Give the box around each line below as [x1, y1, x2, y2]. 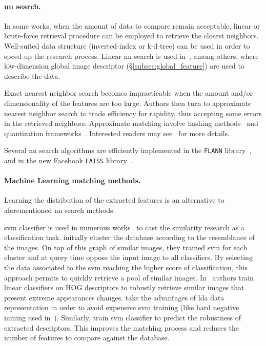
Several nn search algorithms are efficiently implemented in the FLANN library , [4, 145, 252, 156]
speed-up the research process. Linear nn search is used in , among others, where [4, 50, 259, 61]
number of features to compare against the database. [4, 332, 170, 343]
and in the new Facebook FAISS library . [4, 155, 133, 165]
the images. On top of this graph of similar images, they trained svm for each [4, 242, 248, 252]
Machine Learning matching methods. [4, 175, 141, 186]
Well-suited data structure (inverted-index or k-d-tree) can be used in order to [4, 40, 250, 51]
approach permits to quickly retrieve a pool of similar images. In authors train [4, 272, 254, 283]
